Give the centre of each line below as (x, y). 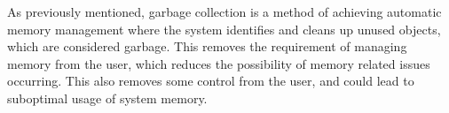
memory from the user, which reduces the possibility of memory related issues (219, 63)
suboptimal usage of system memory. (107, 98)
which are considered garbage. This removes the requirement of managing (207, 46)
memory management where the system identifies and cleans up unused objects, (224, 29)
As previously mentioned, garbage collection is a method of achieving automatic (224, 11)
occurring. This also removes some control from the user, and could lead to (211, 81)
